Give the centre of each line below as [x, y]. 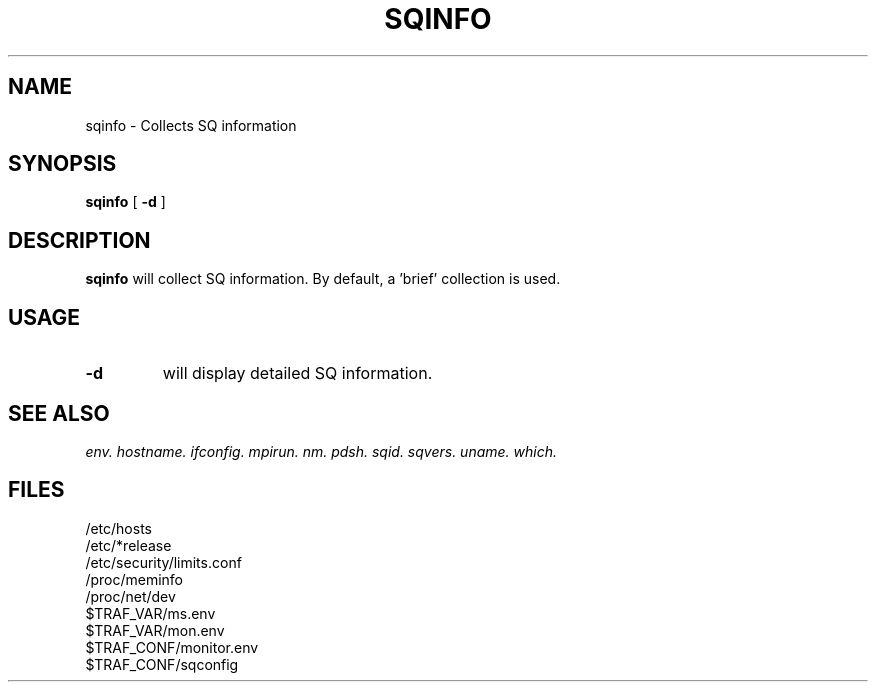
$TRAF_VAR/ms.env [150, 613]
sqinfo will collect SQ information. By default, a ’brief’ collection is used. [323, 279]
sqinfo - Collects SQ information [191, 125]
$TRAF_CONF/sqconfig [162, 664]
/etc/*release [128, 545]
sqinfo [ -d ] [125, 202]
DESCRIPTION [79, 240]
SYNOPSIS [62, 164]
